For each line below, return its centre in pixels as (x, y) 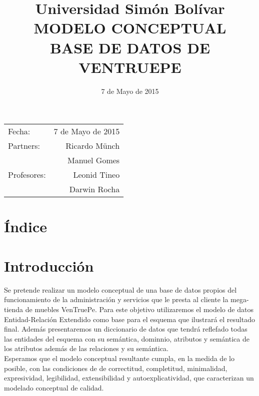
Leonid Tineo (96, 175)
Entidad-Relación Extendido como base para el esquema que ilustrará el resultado (129, 319)
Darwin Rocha (94, 189)
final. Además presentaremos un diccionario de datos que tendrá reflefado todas (126, 329)
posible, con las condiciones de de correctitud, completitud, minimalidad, (116, 368)
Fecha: (19, 131)
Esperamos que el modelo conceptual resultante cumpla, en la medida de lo (119, 358)
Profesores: (27, 175)
